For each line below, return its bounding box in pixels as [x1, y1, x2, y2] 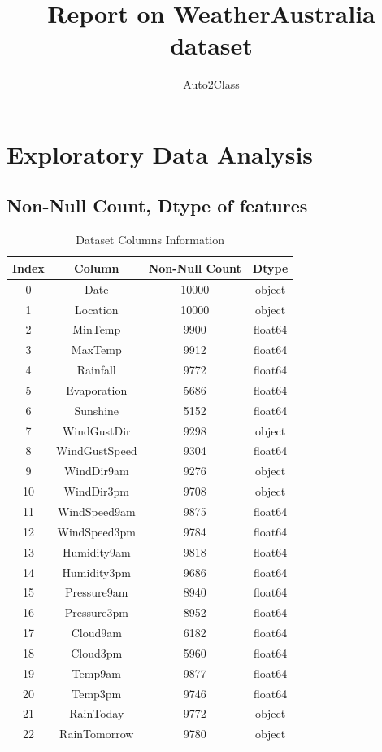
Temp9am [72, 664, 121, 681]
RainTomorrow [59, 725, 134, 742]
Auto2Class [183, 76, 240, 93]
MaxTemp [71, 341, 122, 358]
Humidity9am [62, 543, 131, 560]
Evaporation [66, 381, 128, 398]
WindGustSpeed [55, 442, 137, 459]
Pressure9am [65, 584, 128, 601]
